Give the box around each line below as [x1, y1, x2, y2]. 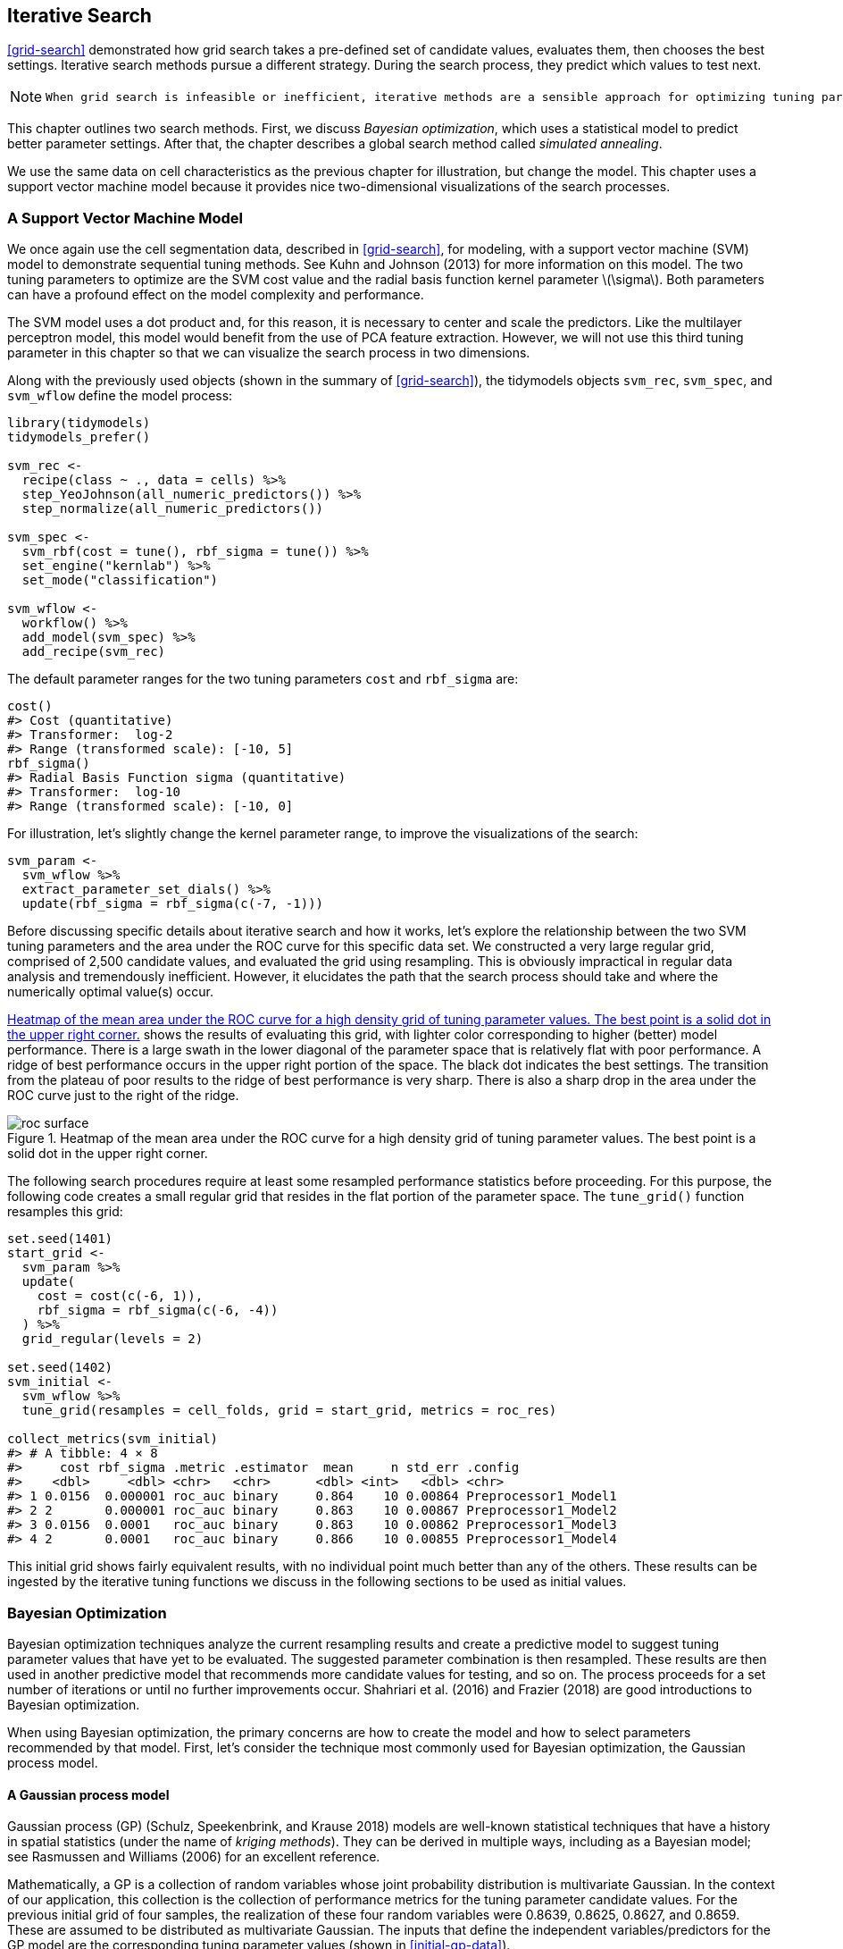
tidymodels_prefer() [7, 430, 151, 445]
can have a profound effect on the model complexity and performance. [7, 287, 424, 303]
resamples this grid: [7, 1204, 123, 1220]
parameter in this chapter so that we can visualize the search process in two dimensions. [7, 345, 530, 361]
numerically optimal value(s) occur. [7, 984, 213, 1000]
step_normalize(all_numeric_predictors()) [21, 501, 324, 517]
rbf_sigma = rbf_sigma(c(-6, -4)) [37, 1303, 279, 1318]
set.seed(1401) [7, 1231, 113, 1247]
